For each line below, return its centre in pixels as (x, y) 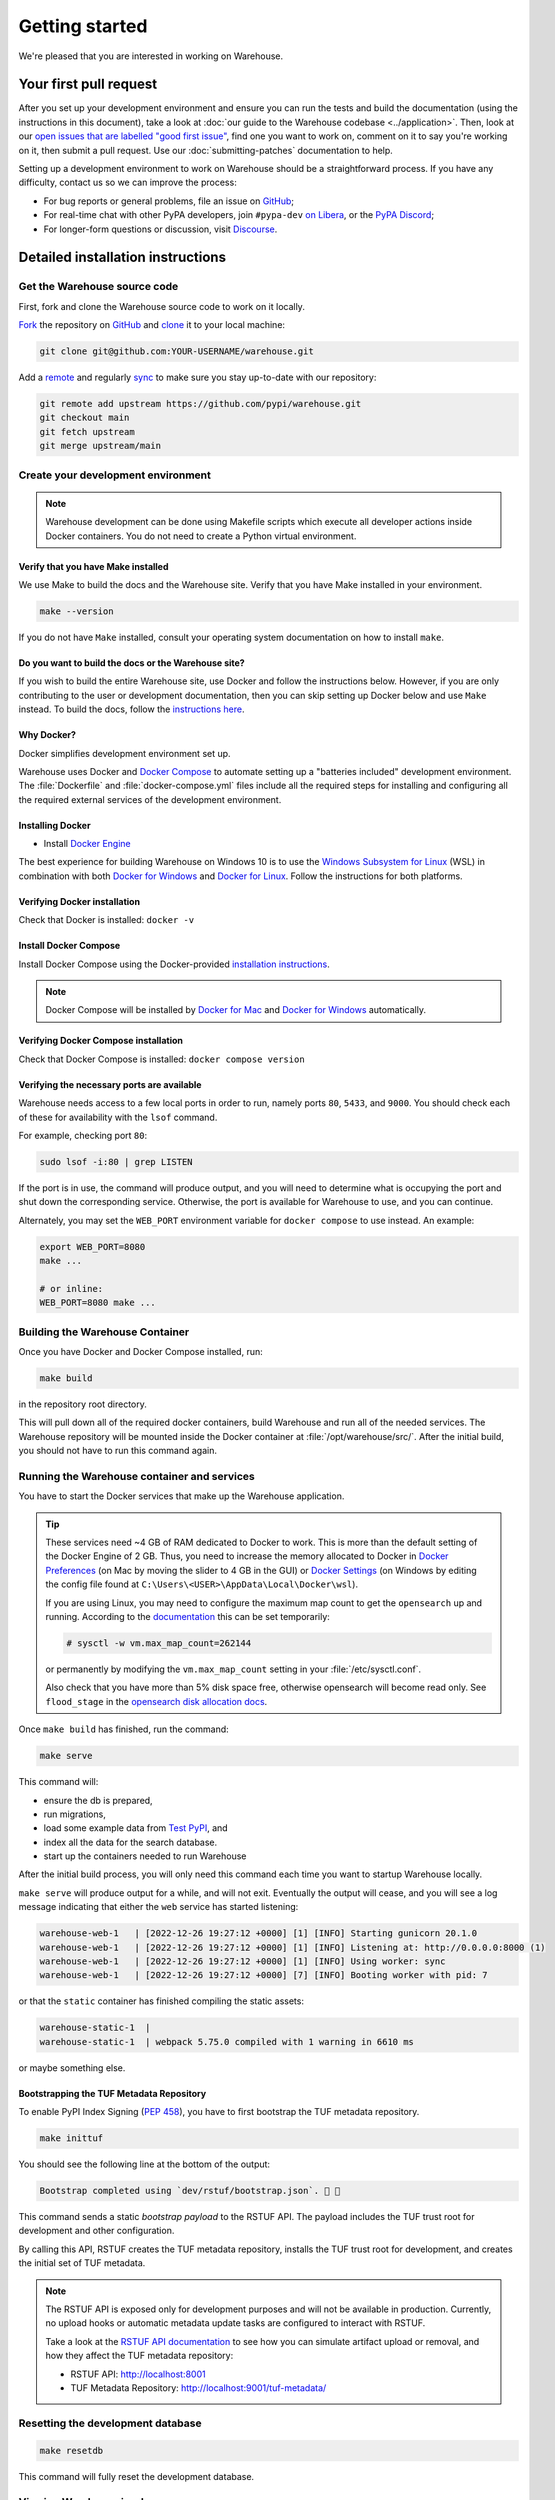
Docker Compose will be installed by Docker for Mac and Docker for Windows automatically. (236, 1010)
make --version (76, 611)
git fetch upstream (87, 431)
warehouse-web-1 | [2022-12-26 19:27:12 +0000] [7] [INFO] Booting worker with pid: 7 (264, 1975)
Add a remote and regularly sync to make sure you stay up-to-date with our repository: (197, 377)
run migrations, (75, 1814)
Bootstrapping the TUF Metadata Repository (112, 2093)
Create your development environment (115, 475)
